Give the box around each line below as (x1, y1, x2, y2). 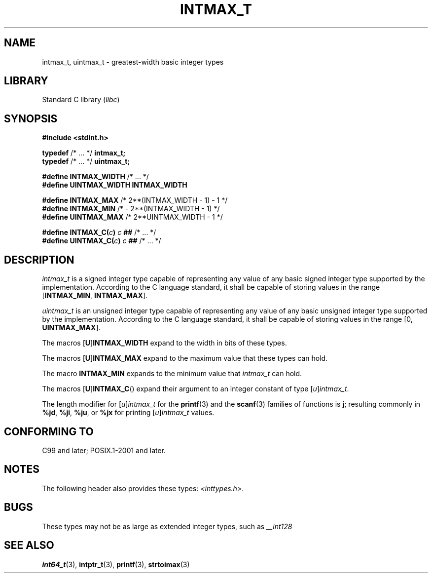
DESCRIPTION (4, 253, 74, 266)
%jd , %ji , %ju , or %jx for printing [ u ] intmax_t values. (42, 408, 215, 417)
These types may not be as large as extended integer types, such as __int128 (42, 522, 292, 531)
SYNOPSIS (4, 112, 58, 125)
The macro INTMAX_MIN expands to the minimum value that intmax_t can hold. (42, 369, 302, 378)
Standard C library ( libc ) (42, 95, 120, 104)
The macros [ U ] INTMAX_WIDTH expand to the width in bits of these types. (42, 339, 287, 347)
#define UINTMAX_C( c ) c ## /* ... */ (42, 236, 161, 245)
